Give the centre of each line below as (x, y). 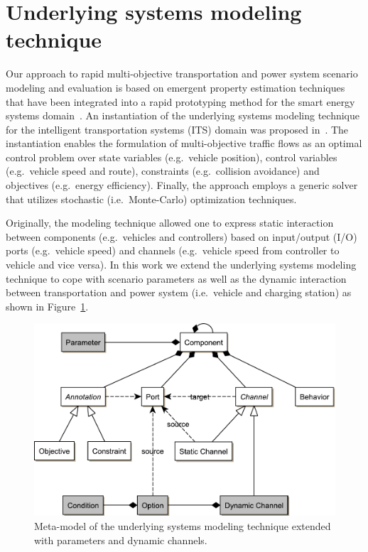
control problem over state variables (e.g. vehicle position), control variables (172, 157)
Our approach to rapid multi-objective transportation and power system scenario (182, 74)
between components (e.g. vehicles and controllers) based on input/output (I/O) (182, 236)
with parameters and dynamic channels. (121, 540)
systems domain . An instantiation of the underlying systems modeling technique (183, 115)
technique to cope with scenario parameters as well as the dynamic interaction (176, 278)
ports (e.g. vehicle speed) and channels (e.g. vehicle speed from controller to (173, 250)
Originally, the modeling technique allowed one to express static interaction (170, 223)
